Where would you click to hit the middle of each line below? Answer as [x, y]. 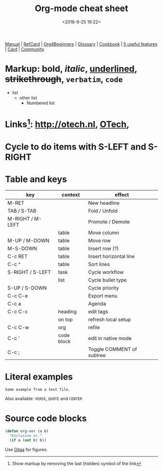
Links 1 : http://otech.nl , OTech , [67, 124]
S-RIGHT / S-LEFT [29, 272]
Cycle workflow [106, 272]
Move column [104, 233]
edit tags [98, 311]
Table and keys [36, 179]
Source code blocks [46, 418]
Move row [99, 240]
